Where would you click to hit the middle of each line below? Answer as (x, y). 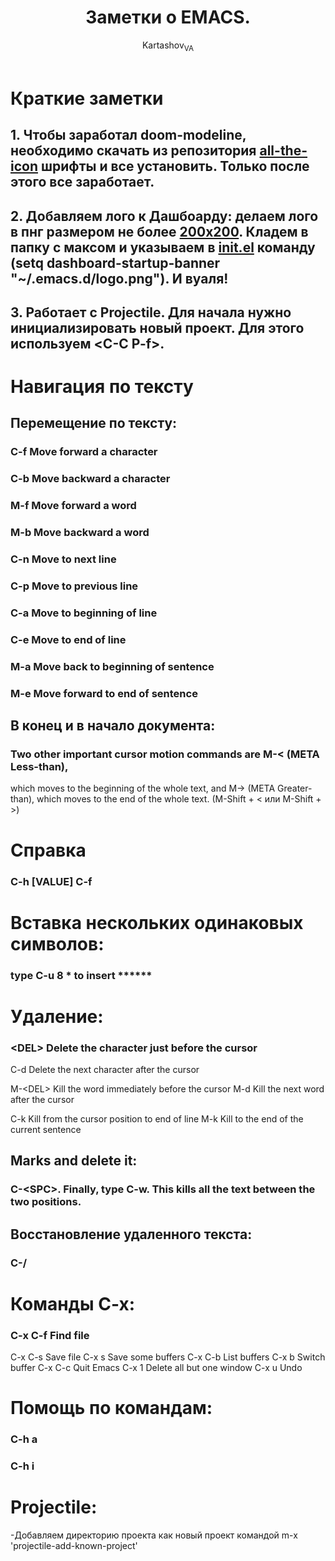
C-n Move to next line (63, 559)
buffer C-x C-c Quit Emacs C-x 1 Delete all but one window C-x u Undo (156, 1368)
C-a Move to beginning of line (84, 613)
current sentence (46, 1130)
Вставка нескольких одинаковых (157, 922)
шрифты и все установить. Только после (175, 166)
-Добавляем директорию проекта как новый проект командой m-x (154, 1535)
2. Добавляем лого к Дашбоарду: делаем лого (164, 216)
